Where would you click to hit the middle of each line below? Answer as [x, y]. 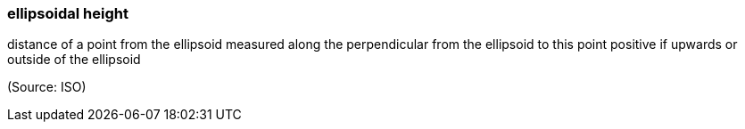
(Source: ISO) [47, 87]
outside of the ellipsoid [74, 60]
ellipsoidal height [68, 13]
